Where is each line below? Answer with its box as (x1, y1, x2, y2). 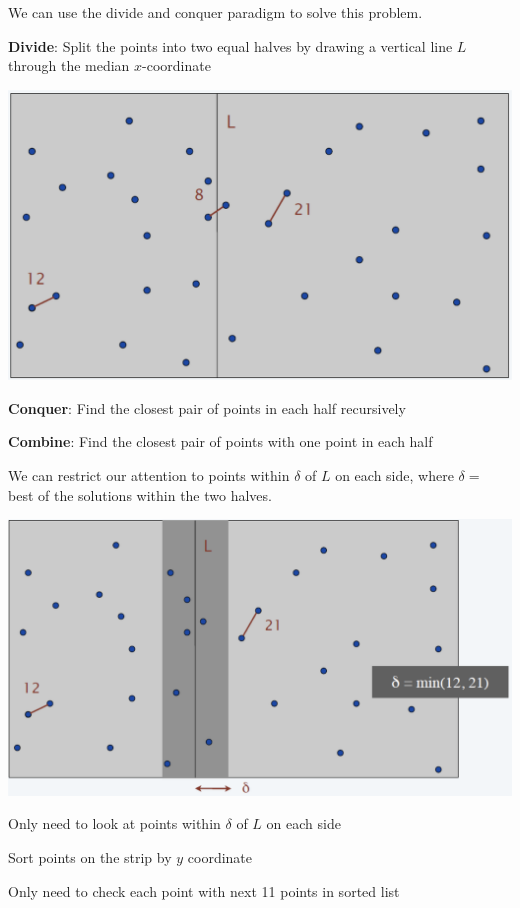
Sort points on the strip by (8, 846, 172, 867)
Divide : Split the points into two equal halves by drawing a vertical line (8, 35, 453, 56)
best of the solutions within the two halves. (8, 484, 272, 505)
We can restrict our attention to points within (8, 464, 290, 485)
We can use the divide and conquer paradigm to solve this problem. (8, 2, 423, 22)
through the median (8, 55, 130, 76)
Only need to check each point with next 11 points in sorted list (8, 880, 400, 901)
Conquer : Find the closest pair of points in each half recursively (8, 397, 406, 418)
